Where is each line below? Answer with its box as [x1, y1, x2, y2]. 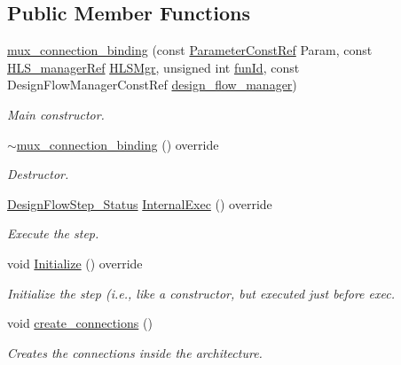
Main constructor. [7, 105, 105, 123]
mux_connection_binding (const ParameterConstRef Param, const [7, 41, 373, 59]
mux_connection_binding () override [16, 135, 219, 153]
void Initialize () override [7, 253, 143, 272]
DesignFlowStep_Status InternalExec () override [7, 194, 272, 213]
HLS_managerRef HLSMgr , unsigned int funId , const [7, 58, 300, 76]
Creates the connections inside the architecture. [7, 343, 263, 361]
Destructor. [7, 165, 69, 183]
